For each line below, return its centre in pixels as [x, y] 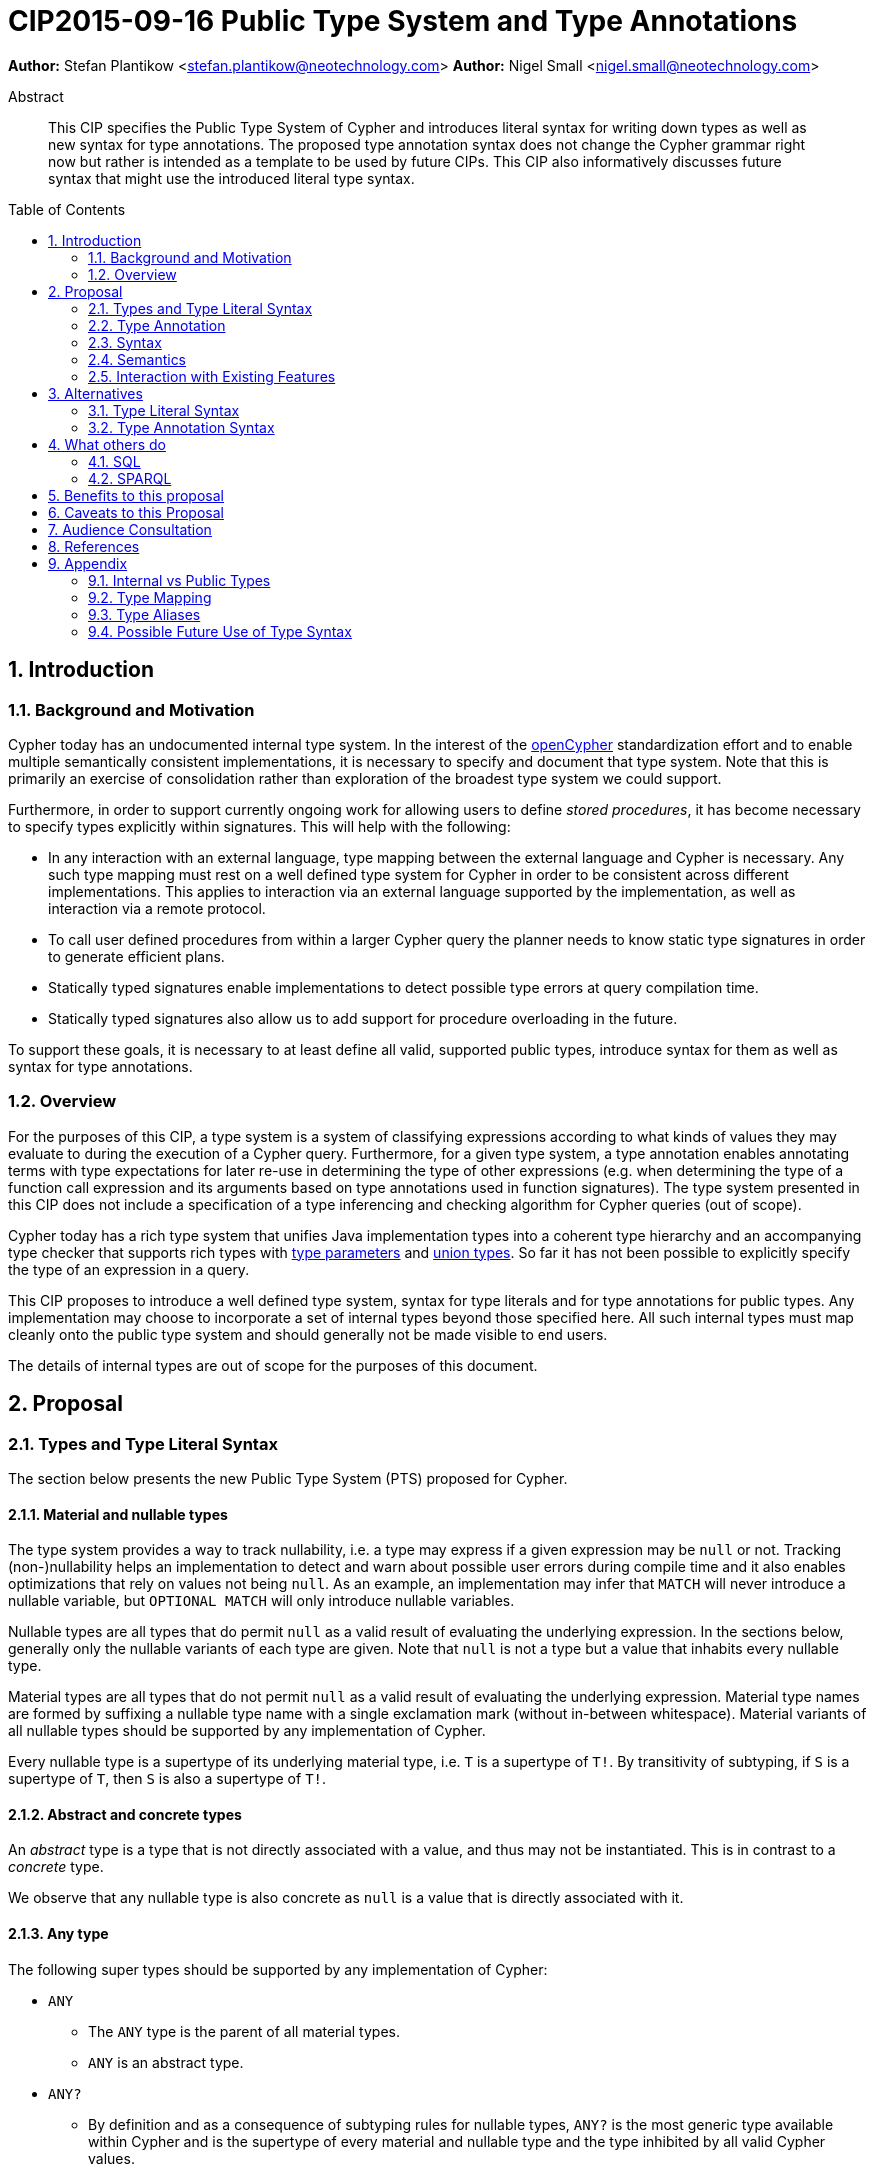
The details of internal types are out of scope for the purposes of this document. [273, 1365]
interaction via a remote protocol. [157, 908]
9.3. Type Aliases [144, 614]
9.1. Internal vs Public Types [179, 580]
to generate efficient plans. [136, 956]
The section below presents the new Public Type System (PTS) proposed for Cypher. [288, 1478]
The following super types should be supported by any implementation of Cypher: [278, 1969]
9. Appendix [88, 563]
